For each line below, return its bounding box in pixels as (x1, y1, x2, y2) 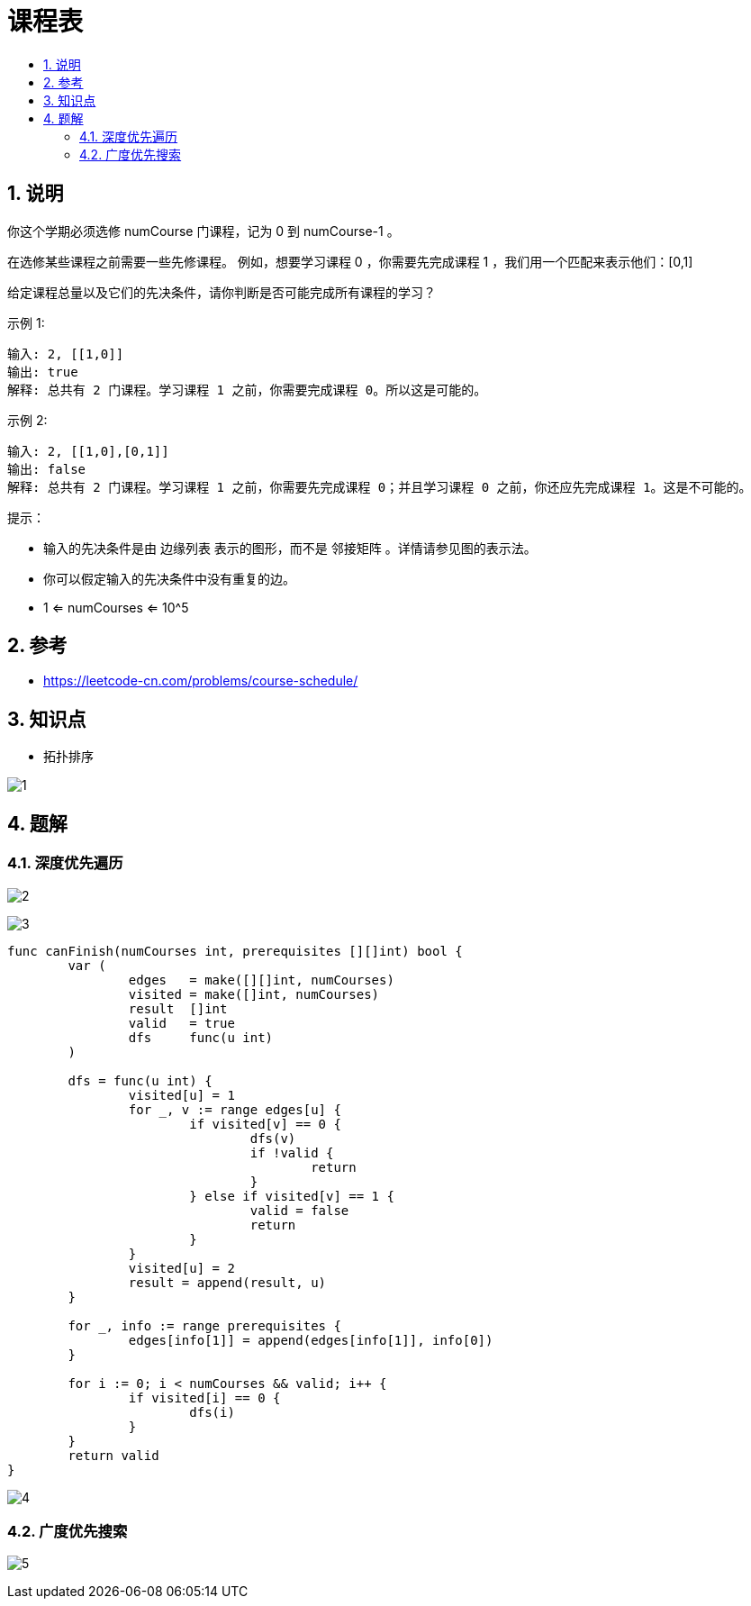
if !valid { (249, 1145, 334, 1160)
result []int (128, 1001, 228, 1016)
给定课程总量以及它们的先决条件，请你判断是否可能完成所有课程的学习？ (7, 284, 436, 300)
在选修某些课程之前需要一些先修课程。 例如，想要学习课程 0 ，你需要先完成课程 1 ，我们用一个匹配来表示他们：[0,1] (7, 253, 693, 269)
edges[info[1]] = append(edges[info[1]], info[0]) (128, 1332, 493, 1347)
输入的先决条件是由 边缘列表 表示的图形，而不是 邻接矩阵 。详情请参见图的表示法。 (43, 540, 537, 556)
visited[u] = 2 (128, 1260, 235, 1275)
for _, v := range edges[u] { (128, 1102, 341, 1117)
